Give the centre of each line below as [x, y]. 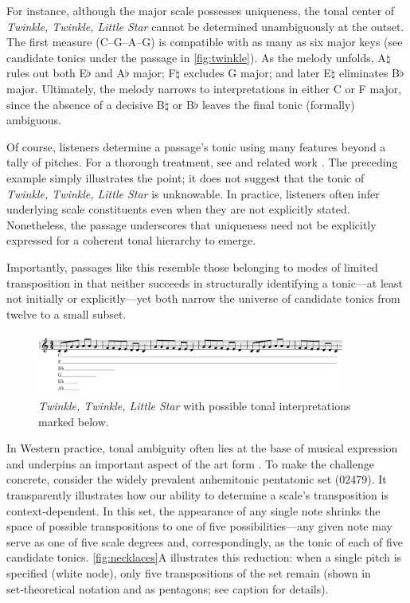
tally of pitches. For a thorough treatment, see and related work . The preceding [202, 162]
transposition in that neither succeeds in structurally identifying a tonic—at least [205, 282]
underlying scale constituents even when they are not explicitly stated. [178, 209]
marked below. [74, 421]
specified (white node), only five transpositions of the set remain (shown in [189, 573]
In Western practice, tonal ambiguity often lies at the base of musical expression [202, 448]
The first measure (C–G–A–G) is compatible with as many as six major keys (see [205, 42]
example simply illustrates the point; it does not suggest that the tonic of [185, 177]
